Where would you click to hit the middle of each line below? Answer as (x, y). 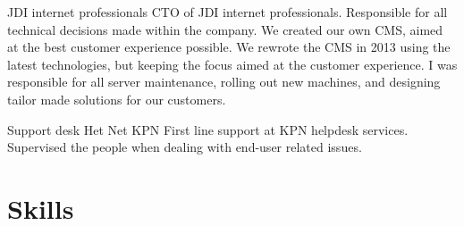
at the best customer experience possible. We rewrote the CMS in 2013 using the (229, 47)
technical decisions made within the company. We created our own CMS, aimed (225, 29)
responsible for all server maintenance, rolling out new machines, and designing (224, 82)
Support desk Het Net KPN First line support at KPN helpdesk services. (208, 129)
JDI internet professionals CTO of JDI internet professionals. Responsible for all (228, 12)
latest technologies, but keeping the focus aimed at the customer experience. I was (232, 64)
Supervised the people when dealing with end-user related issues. (185, 147)
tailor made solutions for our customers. (117, 99)
